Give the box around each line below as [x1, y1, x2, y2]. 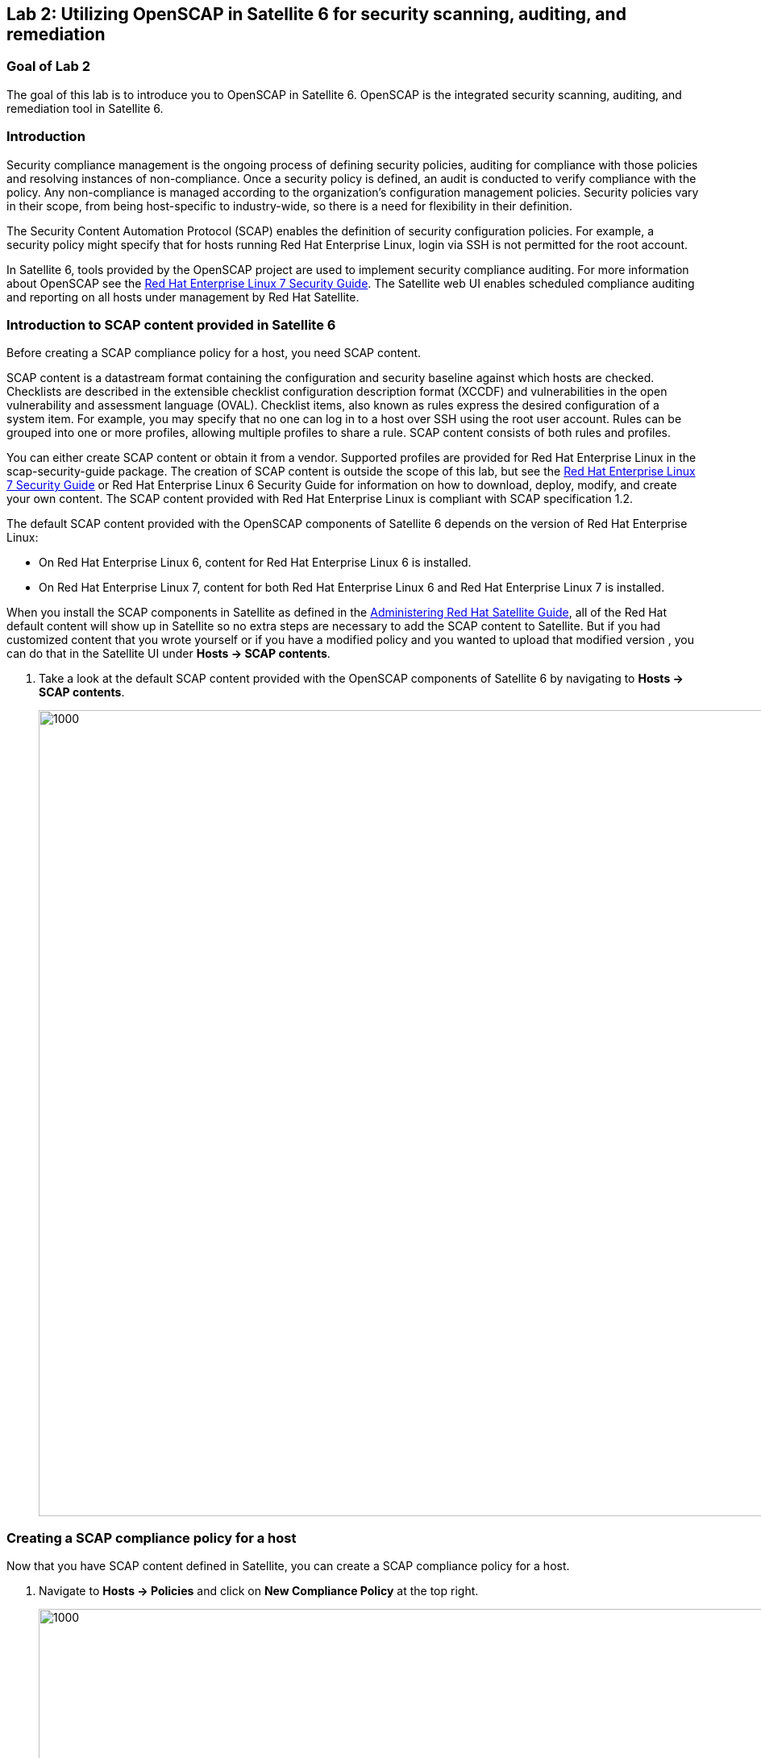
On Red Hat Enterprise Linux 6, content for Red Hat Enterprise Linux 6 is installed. [39, 555, 472, 570]
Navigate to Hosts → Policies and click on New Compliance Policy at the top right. [39, 1584, 479, 1598]
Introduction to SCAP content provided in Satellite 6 [6, 316, 336, 333]
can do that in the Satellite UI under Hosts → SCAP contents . [6, 646, 331, 661]
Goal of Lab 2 [6, 58, 90, 75]
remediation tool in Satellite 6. [6, 101, 164, 115]
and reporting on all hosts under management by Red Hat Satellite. [6, 289, 360, 304]
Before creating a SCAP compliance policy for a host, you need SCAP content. [6, 346, 422, 360]
